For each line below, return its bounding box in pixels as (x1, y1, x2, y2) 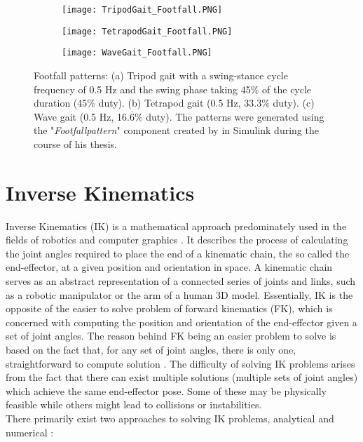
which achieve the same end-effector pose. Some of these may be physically (6, 383, 327, 398)
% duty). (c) (261, 95, 315, 110)
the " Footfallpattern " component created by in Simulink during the (34, 123, 319, 138)
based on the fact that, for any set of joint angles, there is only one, (6, 342, 296, 356)
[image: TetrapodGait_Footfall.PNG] (62, 26, 233, 36)
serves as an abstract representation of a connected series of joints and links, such (6, 274, 356, 288)
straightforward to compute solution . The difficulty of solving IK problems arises (6, 356, 355, 370)
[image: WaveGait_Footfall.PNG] (62, 48, 212, 58)
